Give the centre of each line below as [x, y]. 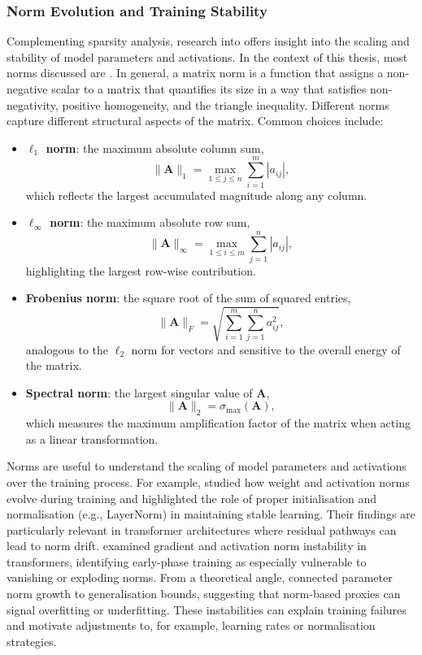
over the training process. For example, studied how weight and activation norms [208, 481]
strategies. [32, 641]
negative [27, 89]
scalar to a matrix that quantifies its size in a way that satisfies [209, 89]
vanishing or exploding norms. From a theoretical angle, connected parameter [200, 577]
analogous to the [67, 349]
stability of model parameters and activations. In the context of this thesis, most [207, 56]
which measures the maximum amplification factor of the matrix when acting [218, 423]
